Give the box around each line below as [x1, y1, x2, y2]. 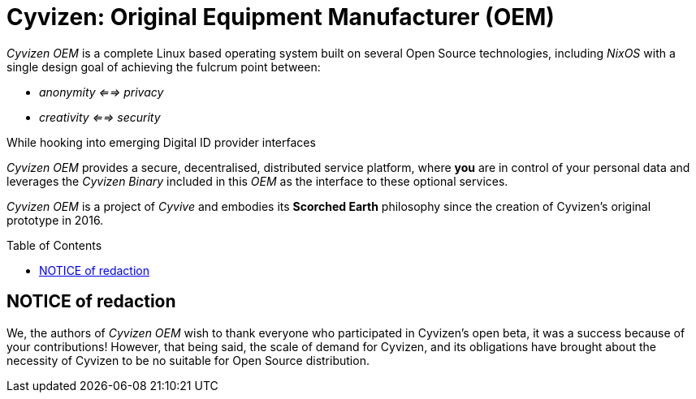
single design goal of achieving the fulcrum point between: [6, 59, 321, 74]
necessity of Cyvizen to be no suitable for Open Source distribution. [6, 353, 370, 367]
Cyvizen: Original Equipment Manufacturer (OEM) [6, 3, 555, 31]
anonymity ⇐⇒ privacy [39, 84, 164, 99]
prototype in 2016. [6, 212, 104, 227]
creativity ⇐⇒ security [39, 109, 161, 124]
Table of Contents [6, 238, 102, 252]
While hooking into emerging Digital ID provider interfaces [6, 135, 316, 149]
